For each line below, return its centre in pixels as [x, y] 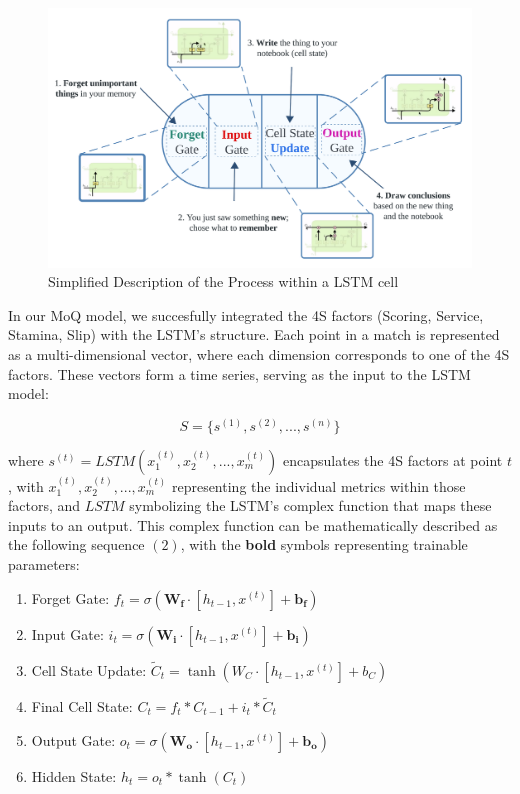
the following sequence [76, 544]
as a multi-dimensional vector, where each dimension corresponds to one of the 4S [259, 353]
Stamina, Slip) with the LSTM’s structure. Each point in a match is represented [254, 334]
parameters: [44, 563]
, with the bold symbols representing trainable [324, 544]
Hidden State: [74, 775]
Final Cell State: [82, 706]
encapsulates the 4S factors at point [393, 459]
